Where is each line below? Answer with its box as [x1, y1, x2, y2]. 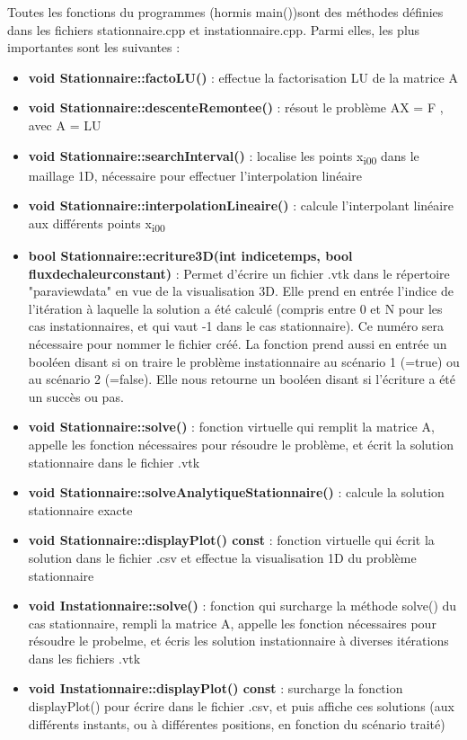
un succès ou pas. [28, 387, 124, 406]
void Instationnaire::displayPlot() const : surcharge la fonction [28, 679, 403, 698]
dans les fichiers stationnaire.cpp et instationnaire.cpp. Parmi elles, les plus [7, 20, 420, 39]
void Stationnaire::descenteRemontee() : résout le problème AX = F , [28, 98, 444, 117]
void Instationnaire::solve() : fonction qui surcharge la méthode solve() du [28, 596, 457, 615]
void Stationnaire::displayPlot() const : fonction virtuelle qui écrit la [28, 530, 435, 549]
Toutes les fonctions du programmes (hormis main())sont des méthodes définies [7, 3, 444, 21]
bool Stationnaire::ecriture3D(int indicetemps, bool [28, 246, 353, 264]
